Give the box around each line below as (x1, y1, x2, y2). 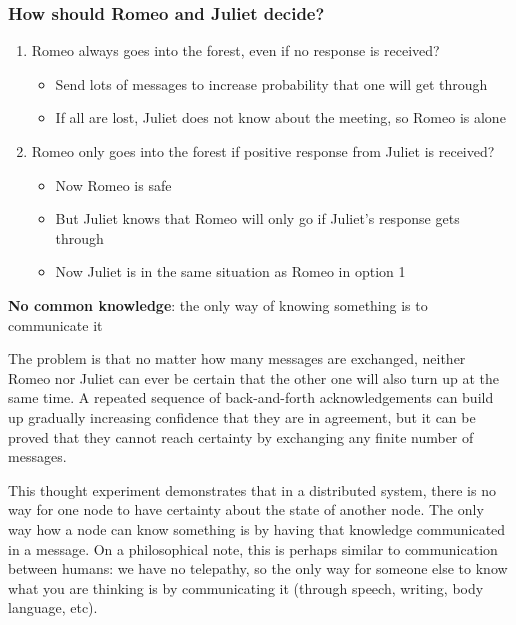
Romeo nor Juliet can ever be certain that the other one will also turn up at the (8, 367, 500, 388)
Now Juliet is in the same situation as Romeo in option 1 (55, 261, 406, 282)
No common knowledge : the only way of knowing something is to (8, 294, 428, 315)
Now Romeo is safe (55, 174, 172, 195)
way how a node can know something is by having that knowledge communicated (8, 518, 506, 539)
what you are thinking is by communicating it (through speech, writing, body (8, 577, 484, 598)
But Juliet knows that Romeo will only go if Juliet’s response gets (55, 208, 460, 229)
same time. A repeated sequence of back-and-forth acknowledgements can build (8, 387, 494, 408)
